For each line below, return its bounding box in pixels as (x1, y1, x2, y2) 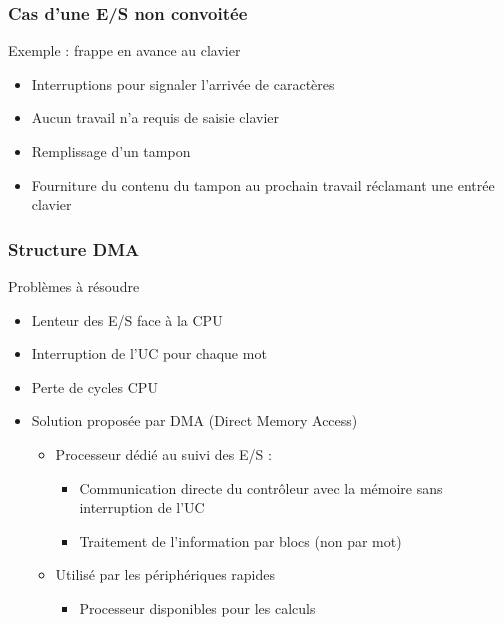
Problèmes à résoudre (8, 276, 140, 296)
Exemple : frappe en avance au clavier (8, 40, 241, 61)
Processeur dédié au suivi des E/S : (55, 443, 272, 464)
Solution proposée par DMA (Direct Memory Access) (31, 410, 358, 431)
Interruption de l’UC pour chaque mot (31, 343, 267, 364)
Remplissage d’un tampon (31, 141, 191, 161)
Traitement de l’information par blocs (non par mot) (79, 530, 402, 551)
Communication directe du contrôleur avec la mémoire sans (79, 477, 443, 498)
